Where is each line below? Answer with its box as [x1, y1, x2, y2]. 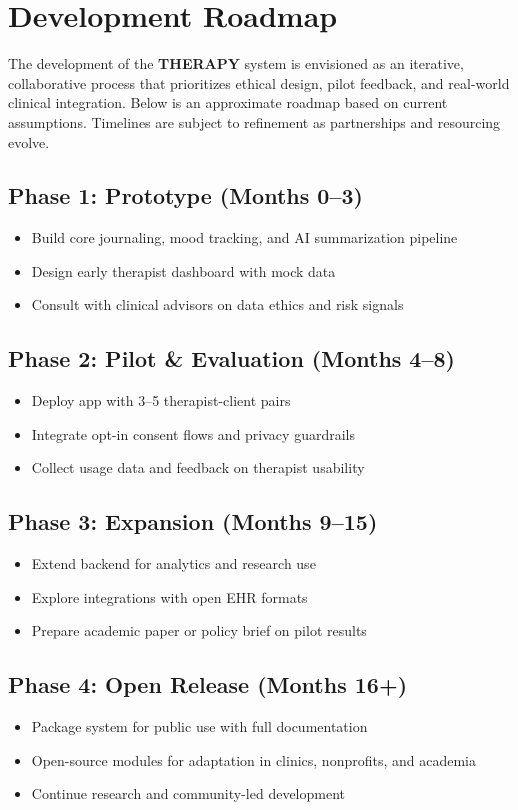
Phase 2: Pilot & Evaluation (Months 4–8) [8, 343, 455, 374]
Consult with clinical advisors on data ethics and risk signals [31, 294, 404, 315]
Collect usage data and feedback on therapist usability [31, 457, 365, 478]
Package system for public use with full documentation [31, 716, 368, 737]
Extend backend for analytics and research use [31, 553, 316, 574]
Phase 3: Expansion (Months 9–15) [8, 506, 378, 537]
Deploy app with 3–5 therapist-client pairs [31, 390, 291, 411]
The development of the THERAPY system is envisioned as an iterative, [8, 53, 464, 74]
